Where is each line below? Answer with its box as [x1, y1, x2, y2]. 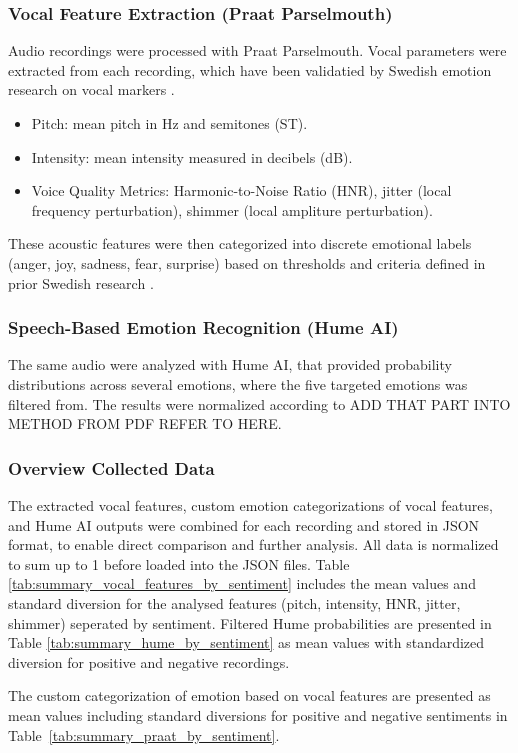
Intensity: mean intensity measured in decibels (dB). [31, 146, 353, 167]
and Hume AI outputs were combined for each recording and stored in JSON [8, 514, 480, 535]
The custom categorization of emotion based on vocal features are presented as [8, 685, 491, 706]
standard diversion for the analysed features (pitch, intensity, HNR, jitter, [8, 592, 461, 613]
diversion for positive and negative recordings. [8, 651, 290, 672]
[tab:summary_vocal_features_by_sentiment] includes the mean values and [8, 573, 476, 594]
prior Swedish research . [8, 272, 154, 293]
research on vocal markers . [8, 79, 175, 100]
